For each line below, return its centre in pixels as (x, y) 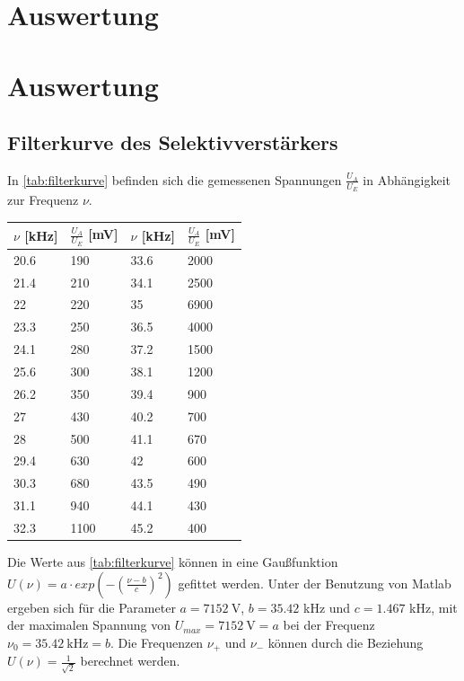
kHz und (327, 607)
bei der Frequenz (329, 625)
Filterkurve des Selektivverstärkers (173, 142)
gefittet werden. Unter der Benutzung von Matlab (315, 583)
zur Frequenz (43, 200)
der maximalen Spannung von (89, 625)
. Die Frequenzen (157, 642)
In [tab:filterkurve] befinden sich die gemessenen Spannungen (175, 179)
